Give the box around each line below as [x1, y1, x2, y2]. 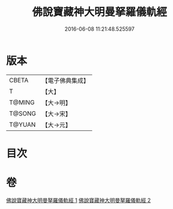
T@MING [9, 98, 35, 107]
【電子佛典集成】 [41, 76, 90, 85]
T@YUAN [9, 120, 36, 128]
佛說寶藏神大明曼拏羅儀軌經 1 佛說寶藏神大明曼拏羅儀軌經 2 [6, 197, 151, 204]
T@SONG [9, 109, 37, 117]
